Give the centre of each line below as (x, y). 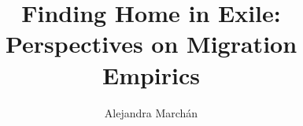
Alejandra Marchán (151, 112)
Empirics (151, 74)
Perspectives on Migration (151, 44)
